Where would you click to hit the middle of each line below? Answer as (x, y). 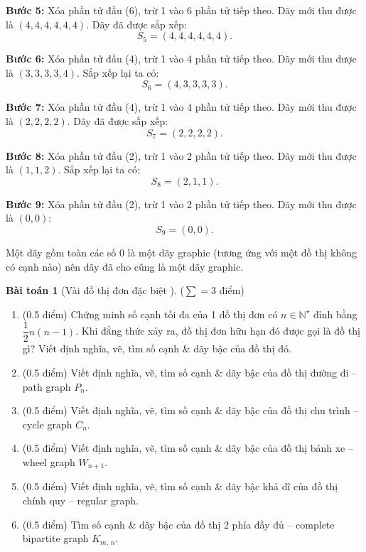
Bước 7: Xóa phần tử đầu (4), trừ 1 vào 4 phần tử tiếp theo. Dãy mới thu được (181, 107)
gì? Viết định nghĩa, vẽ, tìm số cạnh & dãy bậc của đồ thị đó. (157, 348)
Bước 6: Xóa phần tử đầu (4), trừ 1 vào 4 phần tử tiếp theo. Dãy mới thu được (181, 59)
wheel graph (49, 461)
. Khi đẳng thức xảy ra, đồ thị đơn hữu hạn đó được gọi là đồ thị (218, 331)
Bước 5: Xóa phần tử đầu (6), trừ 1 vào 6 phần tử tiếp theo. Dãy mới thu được (181, 10)
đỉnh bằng (335, 314)
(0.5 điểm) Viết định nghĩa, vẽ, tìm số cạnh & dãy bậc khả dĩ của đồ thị (180, 486)
